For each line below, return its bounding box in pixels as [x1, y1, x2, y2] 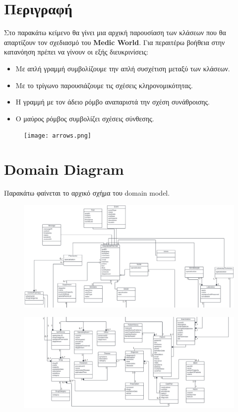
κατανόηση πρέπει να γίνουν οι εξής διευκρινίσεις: [4, 47, 149, 57]
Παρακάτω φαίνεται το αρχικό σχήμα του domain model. [4, 188, 170, 198]
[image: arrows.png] [24, 132, 92, 140]
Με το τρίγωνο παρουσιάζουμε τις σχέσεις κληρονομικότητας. [15, 80, 193, 90]
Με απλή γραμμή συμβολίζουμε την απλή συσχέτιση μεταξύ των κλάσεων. [15, 63, 230, 73]
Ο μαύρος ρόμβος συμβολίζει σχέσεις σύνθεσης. [15, 113, 154, 123]
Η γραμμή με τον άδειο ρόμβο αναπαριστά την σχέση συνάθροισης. [15, 97, 210, 107]
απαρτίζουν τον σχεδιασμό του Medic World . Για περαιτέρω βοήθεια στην [4, 37, 225, 47]
